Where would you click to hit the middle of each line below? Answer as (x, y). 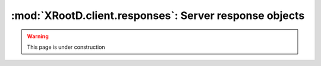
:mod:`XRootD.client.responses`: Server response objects (158, 15)
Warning (38, 36)
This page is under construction (66, 47)
